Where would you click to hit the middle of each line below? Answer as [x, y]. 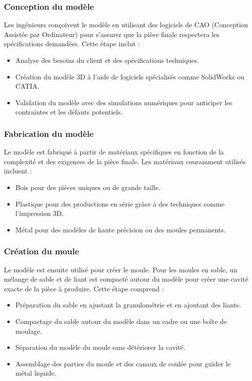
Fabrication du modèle [49, 133]
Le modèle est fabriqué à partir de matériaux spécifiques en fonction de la [114, 152]
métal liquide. [36, 373]
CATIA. [27, 86]
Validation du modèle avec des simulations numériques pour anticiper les [124, 102]
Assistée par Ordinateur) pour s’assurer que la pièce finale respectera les [112, 34]
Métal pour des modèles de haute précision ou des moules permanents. [120, 229]
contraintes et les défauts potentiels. [69, 112]
